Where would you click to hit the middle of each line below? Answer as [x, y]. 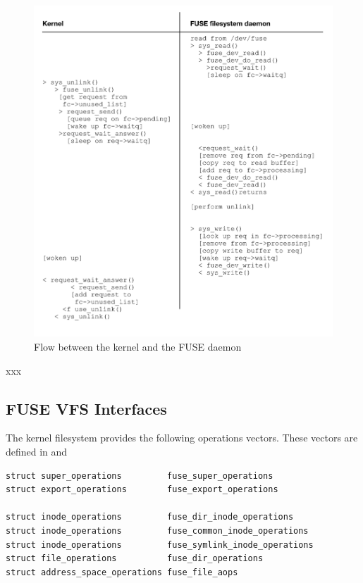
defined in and [37, 451]
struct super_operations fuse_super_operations [140, 476]
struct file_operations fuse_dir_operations [135, 559]
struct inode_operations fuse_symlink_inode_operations [160, 545]
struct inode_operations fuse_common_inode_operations [157, 531]
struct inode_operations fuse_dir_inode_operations [150, 517]
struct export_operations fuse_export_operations [142, 490]
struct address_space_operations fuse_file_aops [122, 572]
